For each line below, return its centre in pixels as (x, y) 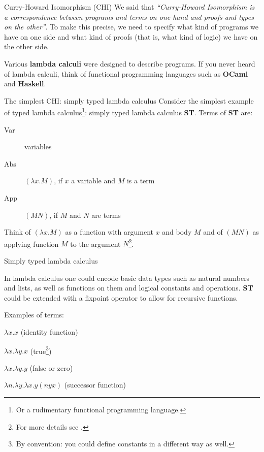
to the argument (95, 244)
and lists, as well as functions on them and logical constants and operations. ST (129, 288)
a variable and (93, 181)
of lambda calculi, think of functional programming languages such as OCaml (126, 73)
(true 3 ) (41, 350)
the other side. (27, 46)
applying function (31, 244)
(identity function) (49, 331)
